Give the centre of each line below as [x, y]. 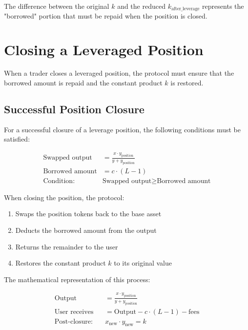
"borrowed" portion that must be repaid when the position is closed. [106, 16]
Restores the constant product [61, 263]
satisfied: [17, 139]
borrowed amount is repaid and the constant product [83, 82]
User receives [74, 312]
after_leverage [185, 9]
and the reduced [141, 6]
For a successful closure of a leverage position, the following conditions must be [122, 129]
